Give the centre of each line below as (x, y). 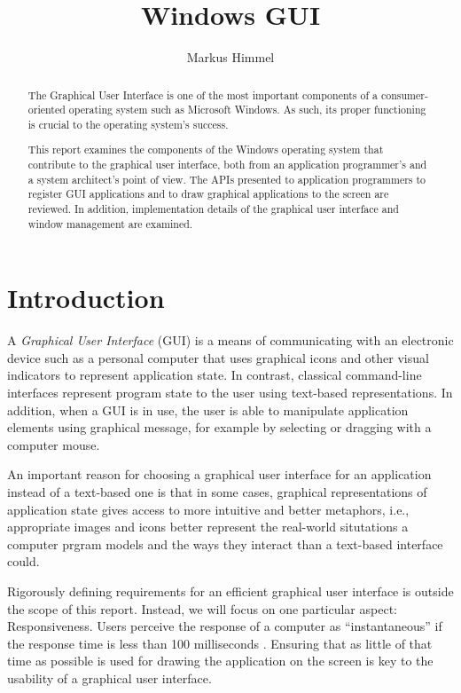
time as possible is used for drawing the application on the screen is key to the (220, 661)
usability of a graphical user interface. (109, 677)
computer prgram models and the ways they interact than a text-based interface (225, 543)
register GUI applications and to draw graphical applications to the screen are (208, 194)
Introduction (86, 298)
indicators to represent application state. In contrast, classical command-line (215, 375)
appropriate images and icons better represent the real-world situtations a (208, 527)
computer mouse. (54, 444)
